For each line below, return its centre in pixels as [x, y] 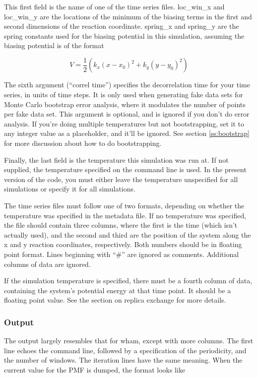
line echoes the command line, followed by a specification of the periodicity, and [125, 350]
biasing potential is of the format [54, 45]
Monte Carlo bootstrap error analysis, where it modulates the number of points [125, 104]
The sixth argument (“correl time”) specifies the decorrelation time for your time [127, 85]
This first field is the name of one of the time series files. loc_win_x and [114, 6]
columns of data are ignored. [47, 264]
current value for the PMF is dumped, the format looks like [95, 369]
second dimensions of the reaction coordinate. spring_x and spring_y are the [122, 26]
